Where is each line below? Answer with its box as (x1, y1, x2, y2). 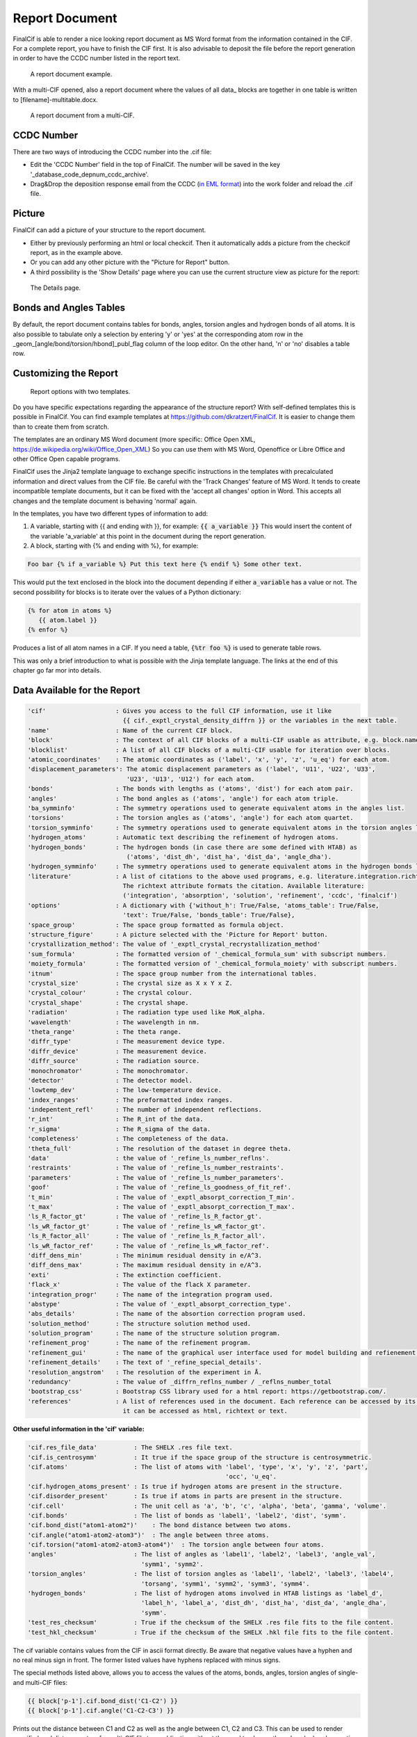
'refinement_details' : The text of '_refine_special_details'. (27, 1358, 263, 1367)
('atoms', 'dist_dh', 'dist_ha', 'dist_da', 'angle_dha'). (126, 853, 332, 861)
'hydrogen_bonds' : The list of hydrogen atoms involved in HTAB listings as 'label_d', (27, 1590, 384, 1597)
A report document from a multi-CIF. (30, 111, 135, 120)
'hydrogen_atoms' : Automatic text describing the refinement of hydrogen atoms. (27, 834, 340, 841)
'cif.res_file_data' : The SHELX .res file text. (27, 1444, 233, 1451)
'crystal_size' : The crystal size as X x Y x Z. (27, 980, 233, 987)
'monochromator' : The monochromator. (27, 1067, 189, 1075)
